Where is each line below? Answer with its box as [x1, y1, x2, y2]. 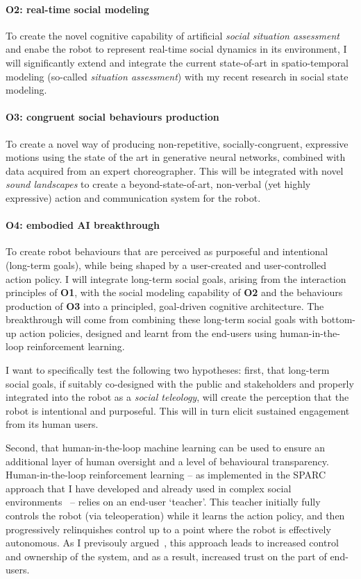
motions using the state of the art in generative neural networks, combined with [6, 150, 346, 164]
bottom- [321, 312, 355, 327]
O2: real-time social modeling [6, 1, 149, 16]
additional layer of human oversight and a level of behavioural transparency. [6, 453, 329, 468]
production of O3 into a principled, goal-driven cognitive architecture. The [6, 298, 324, 313]
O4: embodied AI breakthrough [6, 218, 160, 232]
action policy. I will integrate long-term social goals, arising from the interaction [6, 271, 346, 286]
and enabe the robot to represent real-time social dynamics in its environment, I [6, 42, 347, 56]
